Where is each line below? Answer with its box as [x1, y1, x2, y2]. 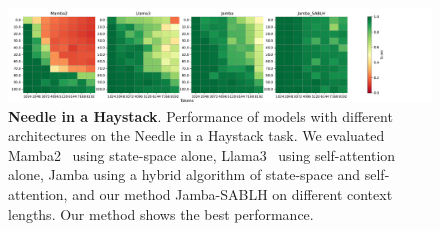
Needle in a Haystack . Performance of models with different [8, 105, 393, 126]
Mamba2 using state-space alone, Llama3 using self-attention [8, 144, 396, 165]
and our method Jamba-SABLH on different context [72, 183, 393, 204]
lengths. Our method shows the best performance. [8, 203, 314, 224]
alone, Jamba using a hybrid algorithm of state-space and [8, 164, 361, 185]
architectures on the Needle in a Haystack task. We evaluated [8, 125, 385, 146]
